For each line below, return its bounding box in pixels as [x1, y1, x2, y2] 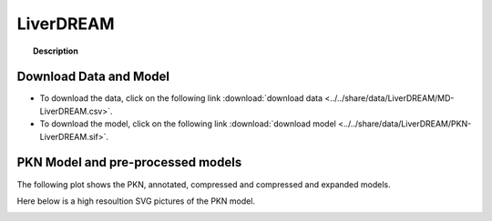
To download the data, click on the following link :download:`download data [39, 93, 323, 104]
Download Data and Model [16, 69, 170, 85]
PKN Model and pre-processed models [16, 155, 242, 170]
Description [33, 45, 79, 56]
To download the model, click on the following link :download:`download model [39, 118, 336, 129]
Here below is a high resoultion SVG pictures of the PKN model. [16, 196, 255, 206]
